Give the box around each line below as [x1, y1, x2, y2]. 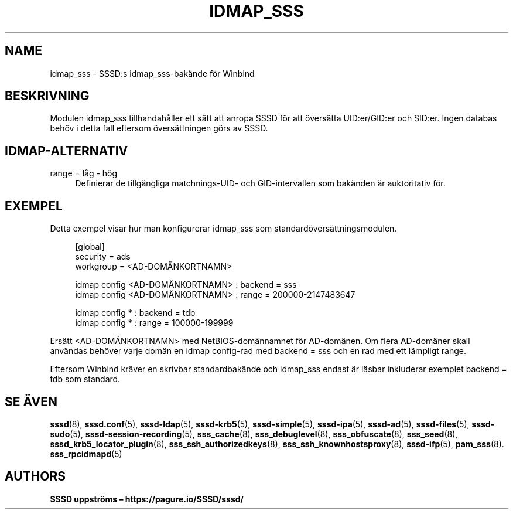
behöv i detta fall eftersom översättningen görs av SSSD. [50, 123, 268, 134]
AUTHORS [5, 469, 66, 484]
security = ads [75, 251, 131, 262]
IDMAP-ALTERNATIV [5, 143, 128, 158]
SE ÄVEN [5, 394, 57, 409]
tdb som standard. [50, 374, 121, 384]
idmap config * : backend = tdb [75, 308, 196, 318]
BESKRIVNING [5, 88, 90, 104]
